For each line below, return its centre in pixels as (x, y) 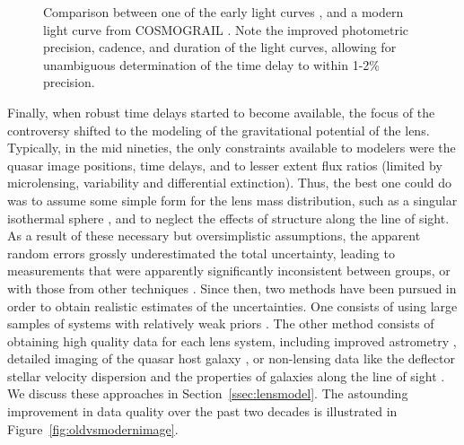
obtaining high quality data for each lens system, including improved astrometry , (232, 340)
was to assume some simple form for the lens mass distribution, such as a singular (232, 200)
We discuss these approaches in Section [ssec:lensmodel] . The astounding (208, 393)
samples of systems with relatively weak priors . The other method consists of (221, 323)
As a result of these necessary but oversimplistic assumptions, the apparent (214, 236)
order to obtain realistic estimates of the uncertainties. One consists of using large (232, 305)
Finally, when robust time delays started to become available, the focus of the (221, 112)
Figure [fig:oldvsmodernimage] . (93, 428)
